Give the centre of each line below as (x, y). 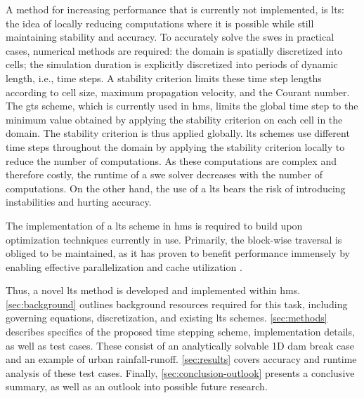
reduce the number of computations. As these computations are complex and (171, 160)
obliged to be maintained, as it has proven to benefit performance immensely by (178, 253)
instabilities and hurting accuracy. (79, 202)
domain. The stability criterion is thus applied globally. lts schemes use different (178, 133)
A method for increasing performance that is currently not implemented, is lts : (175, 9)
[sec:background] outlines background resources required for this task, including (177, 304)
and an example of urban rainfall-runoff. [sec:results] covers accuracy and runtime (181, 359)
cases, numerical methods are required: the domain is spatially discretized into (174, 50)
